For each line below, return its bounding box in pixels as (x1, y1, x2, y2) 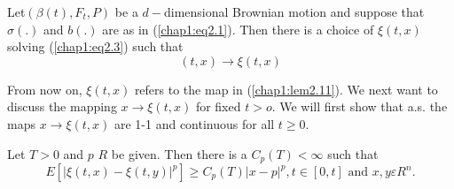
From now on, (7, 79, 82, 98)
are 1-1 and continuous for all (113, 114, 275, 132)
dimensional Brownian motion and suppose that (163, 3, 425, 20)
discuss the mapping (7, 97, 117, 116)
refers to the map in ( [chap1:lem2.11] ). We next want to (134, 79, 438, 98)
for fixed (195, 97, 241, 116)
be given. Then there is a (111, 144, 247, 163)
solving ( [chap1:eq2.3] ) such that (7, 37, 184, 56)
